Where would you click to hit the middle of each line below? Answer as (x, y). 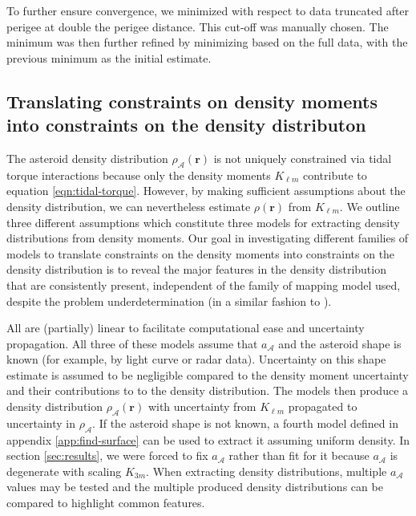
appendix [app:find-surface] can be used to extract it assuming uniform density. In (208, 439)
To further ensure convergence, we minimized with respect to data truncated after (208, 10)
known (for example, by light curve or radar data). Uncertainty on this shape (196, 359)
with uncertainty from (202, 406)
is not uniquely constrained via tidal (303, 158)
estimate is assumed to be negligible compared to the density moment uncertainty (208, 374)
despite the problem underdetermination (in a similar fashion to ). (169, 301)
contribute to (335, 175)
